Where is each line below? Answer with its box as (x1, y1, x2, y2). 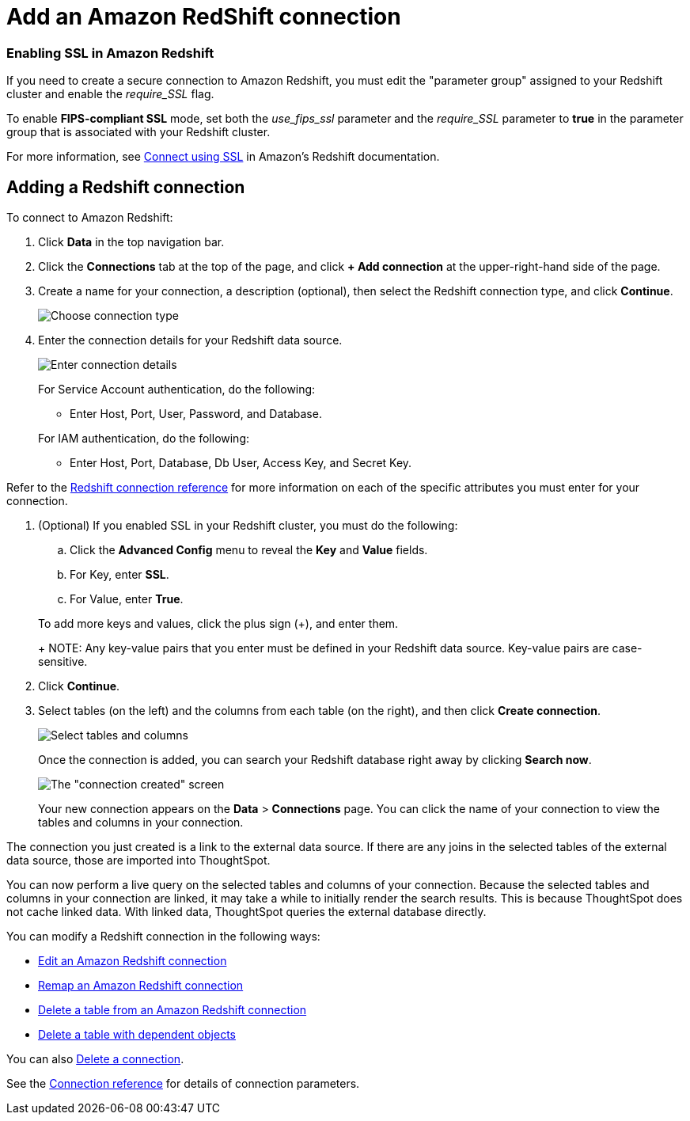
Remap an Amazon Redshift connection (38, 978, 244, 992)
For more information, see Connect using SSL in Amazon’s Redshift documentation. (6, 150, 440, 164)
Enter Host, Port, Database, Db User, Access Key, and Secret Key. (70, 455, 412, 469)
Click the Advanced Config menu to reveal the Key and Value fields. (70, 542, 428, 557)
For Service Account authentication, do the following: (38, 382, 316, 396)
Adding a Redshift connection (6, 177, 245, 197)
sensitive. (38, 654, 88, 668)
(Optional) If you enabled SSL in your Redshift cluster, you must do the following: (38, 518, 458, 532)
